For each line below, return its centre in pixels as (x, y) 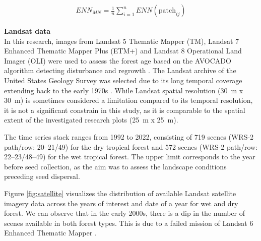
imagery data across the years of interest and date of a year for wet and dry (121, 203)
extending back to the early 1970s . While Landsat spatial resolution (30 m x (124, 90)
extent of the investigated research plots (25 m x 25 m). (91, 120)
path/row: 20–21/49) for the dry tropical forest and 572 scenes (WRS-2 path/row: (131, 146)
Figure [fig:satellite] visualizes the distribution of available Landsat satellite (120, 193)
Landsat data (27, 31)
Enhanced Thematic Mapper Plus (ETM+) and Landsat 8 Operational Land (123, 51)
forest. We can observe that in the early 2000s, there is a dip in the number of (125, 213)
